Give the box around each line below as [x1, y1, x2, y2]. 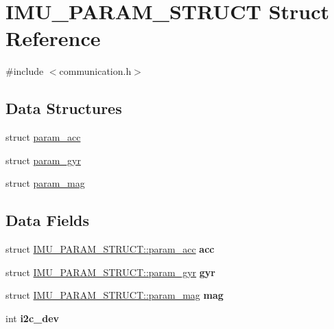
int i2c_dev [5, 310, 60, 325]
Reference [5, 24, 101, 52]
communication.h [59, 64, 132, 78]
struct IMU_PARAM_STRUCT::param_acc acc [5, 242, 215, 256]
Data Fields [5, 209, 90, 231]
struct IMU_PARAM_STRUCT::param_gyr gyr [5, 264, 215, 279]
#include [5, 64, 44, 78]
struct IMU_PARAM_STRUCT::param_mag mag [5, 288, 224, 302]
